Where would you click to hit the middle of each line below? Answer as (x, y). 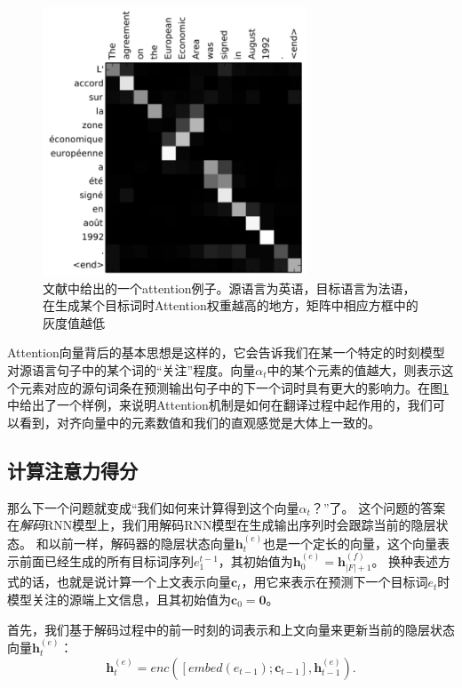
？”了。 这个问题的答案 (378, 507)
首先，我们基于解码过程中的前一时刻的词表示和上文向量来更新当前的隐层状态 (231, 629)
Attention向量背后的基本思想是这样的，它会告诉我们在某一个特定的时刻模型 (226, 352)
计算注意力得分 (72, 470)
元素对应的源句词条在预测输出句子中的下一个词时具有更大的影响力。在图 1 (234, 387)
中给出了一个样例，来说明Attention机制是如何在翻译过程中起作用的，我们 (220, 405)
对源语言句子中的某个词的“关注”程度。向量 (131, 369)
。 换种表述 (405, 560)
